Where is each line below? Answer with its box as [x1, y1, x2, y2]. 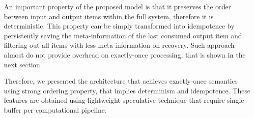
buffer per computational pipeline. [4, 104, 107, 115]
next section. [4, 59, 42, 69]
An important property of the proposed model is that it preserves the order [4, 1, 231, 11]
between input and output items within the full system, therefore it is [4, 11, 214, 21]
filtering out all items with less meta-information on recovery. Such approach [4, 40, 235, 50]
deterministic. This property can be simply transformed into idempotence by [4, 21, 235, 31]
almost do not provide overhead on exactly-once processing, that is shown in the [4, 49, 246, 59]
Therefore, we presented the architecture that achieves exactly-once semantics [4, 76, 238, 86]
